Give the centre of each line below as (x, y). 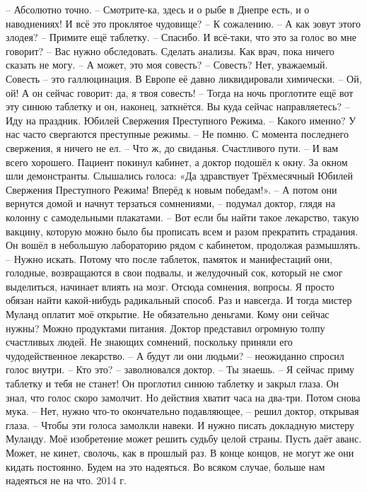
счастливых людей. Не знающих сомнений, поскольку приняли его (149, 342)
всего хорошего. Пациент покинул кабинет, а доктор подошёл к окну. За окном (177, 162)
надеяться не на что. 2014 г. (66, 480)
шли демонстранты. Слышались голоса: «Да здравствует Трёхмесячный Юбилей (179, 176)
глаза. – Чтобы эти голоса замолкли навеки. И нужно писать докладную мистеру (180, 424)
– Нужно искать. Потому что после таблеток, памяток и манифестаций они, (169, 258)
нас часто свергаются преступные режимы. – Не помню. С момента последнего (177, 134)
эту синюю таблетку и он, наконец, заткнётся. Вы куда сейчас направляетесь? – (178, 106)
